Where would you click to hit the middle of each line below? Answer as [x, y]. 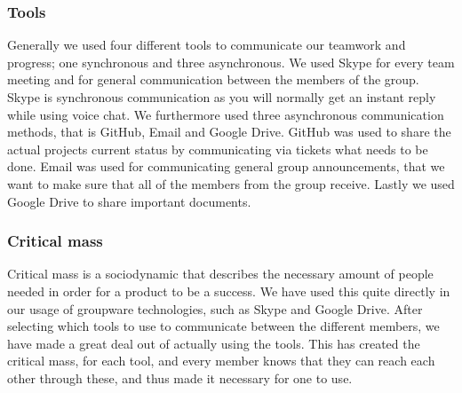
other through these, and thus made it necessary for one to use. [180, 377]
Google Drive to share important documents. [129, 201]
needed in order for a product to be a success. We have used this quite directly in [229, 291]
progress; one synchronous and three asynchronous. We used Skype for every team [231, 62]
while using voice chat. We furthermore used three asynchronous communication [226, 114]
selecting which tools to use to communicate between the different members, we [223, 326]
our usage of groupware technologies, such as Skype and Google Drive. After [215, 308]
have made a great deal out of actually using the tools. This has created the [214, 343]
